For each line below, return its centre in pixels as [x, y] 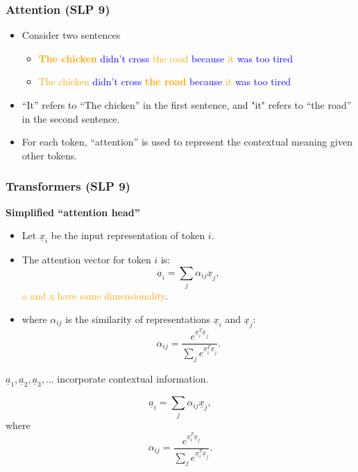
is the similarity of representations [138, 318]
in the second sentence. [71, 118]
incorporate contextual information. [133, 379]
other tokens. [50, 155]
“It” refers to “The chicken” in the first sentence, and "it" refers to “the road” [187, 105]
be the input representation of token [128, 235]
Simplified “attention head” [73, 212]
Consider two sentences [71, 35]
